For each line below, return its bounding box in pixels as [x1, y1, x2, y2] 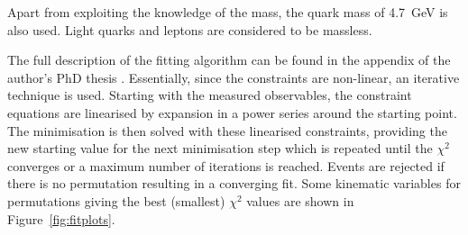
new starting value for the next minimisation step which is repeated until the [7, 139, 433, 158]
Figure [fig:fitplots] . [7, 209, 115, 228]
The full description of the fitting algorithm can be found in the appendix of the [7, 50, 451, 69]
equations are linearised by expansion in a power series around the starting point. [7, 103, 457, 122]
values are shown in [246, 191, 354, 210]
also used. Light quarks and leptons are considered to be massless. [7, 20, 372, 39]
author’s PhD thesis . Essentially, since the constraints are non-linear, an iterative [7, 68, 460, 86]
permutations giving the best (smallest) [7, 191, 225, 210]
